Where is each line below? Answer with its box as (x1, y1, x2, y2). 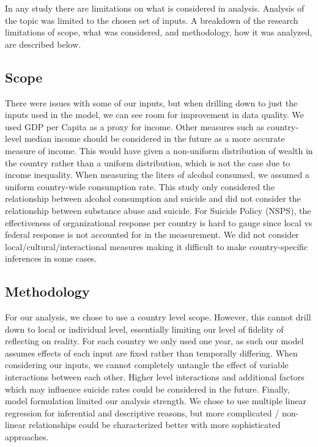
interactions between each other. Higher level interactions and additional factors (5, 371, 305, 383)
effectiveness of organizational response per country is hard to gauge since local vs (5, 216, 312, 229)
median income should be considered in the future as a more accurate (24, 132, 285, 145)
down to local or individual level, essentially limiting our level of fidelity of (5, 322, 284, 335)
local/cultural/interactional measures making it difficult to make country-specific (5, 240, 308, 253)
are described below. (5, 37, 81, 50)
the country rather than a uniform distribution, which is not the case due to (5, 156, 290, 169)
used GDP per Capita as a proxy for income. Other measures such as (5, 120, 264, 133)
